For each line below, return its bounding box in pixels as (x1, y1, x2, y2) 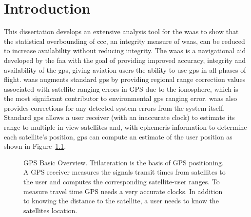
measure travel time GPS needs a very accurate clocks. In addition (23, 186, 223, 196)
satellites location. (23, 205, 77, 215)
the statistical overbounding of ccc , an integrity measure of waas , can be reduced (4, 36, 245, 46)
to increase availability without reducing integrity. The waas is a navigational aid (4, 45, 246, 56)
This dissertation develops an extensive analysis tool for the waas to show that (4, 26, 239, 37)
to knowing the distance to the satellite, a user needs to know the (23, 196, 219, 206)
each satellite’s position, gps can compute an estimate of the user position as (4, 131, 232, 141)
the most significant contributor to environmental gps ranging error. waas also (4, 93, 237, 103)
